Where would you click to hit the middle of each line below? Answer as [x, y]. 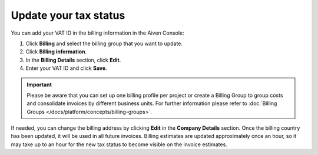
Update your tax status [68, 15]
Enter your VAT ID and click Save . [66, 68]
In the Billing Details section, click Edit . [73, 60]
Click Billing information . [56, 52]
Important [39, 85]
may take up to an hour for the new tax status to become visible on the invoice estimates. [119, 144]
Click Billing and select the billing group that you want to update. [104, 43]
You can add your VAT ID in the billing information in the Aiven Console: [98, 33]
